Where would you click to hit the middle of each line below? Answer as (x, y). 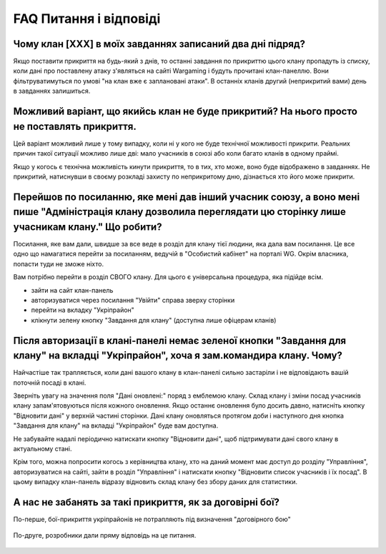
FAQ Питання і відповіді (87, 19)
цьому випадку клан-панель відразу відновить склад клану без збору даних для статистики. (155, 482)
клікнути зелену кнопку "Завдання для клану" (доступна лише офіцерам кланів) (154, 320)
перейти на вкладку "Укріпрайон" (83, 310)
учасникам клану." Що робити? (88, 227)
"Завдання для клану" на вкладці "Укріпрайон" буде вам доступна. (116, 425)
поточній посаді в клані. (50, 383)
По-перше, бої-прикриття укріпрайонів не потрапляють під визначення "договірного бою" (152, 519)
